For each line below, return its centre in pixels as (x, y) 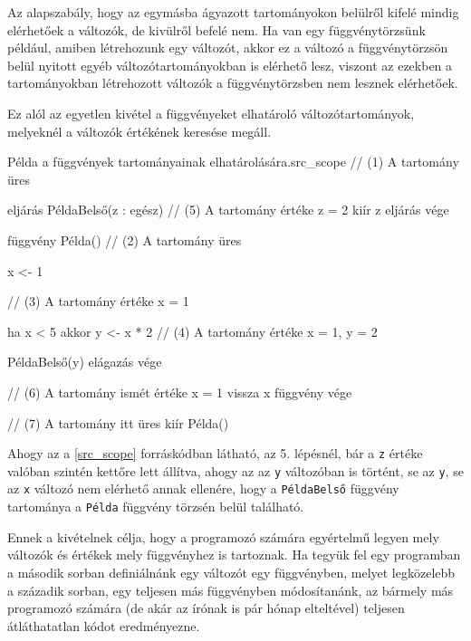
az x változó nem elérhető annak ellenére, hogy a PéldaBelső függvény (203, 488)
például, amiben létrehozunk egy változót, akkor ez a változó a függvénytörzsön (228, 48)
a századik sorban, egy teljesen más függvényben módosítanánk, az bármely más (231, 590)
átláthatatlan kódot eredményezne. (104, 625)
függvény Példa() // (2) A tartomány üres (125, 239)
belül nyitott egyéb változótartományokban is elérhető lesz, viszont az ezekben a (230, 65)
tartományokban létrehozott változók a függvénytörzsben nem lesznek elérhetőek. (233, 83)
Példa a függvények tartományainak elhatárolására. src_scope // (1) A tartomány (233, 162)
